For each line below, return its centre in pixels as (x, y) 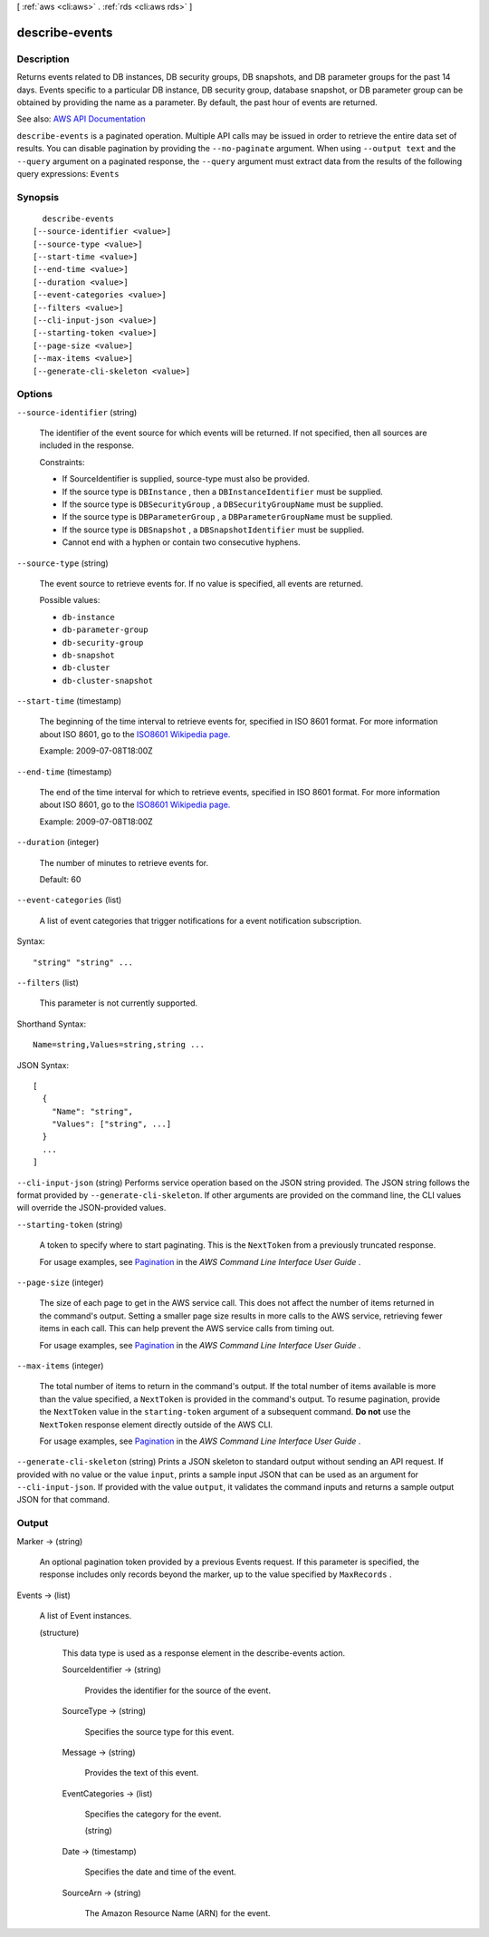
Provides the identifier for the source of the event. (178, 1690)
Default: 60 (60, 879)
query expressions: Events (68, 173)
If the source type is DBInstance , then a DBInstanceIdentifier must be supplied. (223, 492)
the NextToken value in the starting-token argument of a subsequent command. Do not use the (225, 1412)
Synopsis (38, 197)
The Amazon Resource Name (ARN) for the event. (177, 1913)
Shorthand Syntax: (51, 1024)
